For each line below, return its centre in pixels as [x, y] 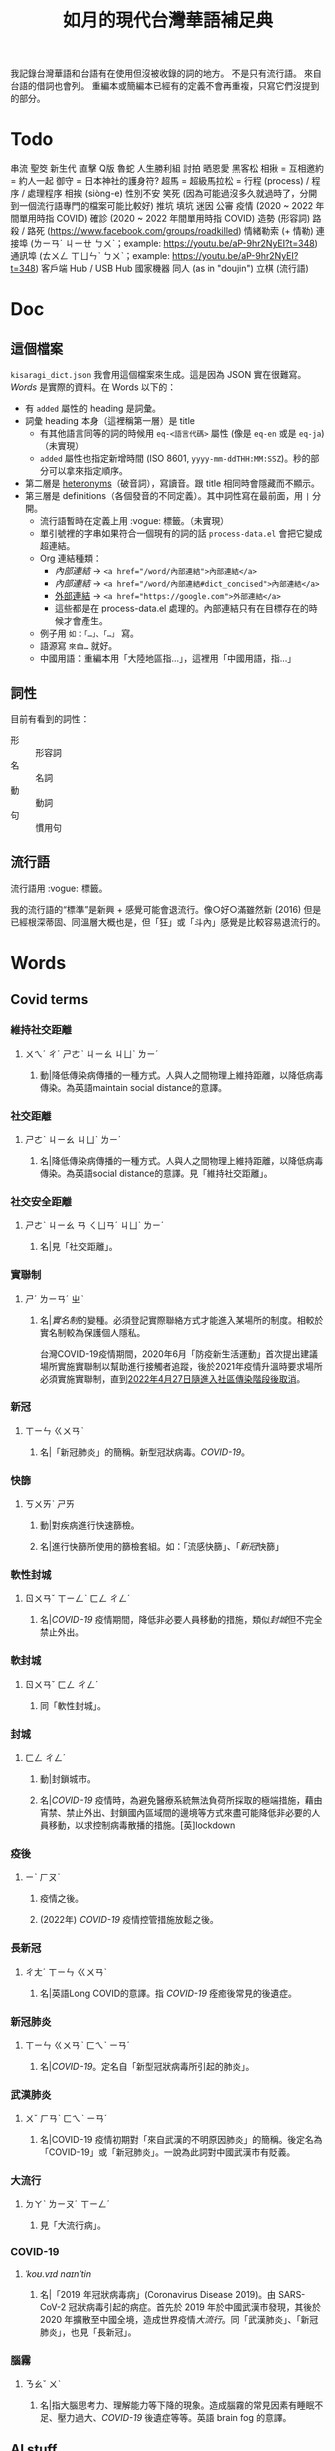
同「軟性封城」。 [73, 1705]
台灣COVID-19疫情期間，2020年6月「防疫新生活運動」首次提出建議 [178, 1353]
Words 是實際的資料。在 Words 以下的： [93, 387]
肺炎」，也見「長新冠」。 [88, 2332]
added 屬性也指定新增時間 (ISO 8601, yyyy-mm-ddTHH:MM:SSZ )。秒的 [175, 458]
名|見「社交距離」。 [78, 1247]
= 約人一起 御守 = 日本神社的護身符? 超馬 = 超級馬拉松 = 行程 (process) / [160, 181]
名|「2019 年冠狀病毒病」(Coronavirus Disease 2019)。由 [158, 2294]
